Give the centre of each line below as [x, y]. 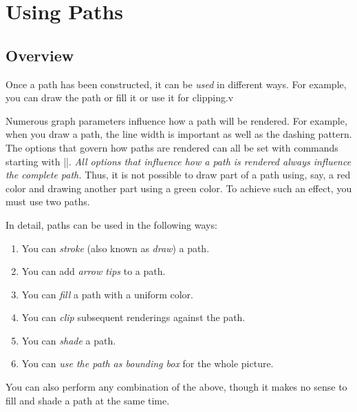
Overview [40, 55]
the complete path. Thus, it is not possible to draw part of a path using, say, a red [178, 175]
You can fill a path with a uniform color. [107, 294]
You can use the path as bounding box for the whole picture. [148, 363]
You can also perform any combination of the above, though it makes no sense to [176, 387]
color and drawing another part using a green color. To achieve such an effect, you [179, 188]
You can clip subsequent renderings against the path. [133, 317]
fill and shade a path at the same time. [88, 400]
